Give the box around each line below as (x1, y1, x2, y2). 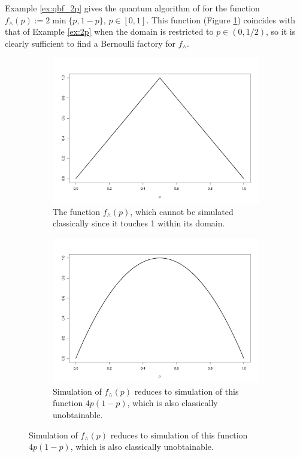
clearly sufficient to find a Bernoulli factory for (5, 37, 176, 49)
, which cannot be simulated (130, 205, 234, 217)
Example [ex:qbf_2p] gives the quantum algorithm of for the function (5, 2, 260, 14)
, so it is (266, 25, 296, 38)
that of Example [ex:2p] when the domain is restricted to (5, 25, 214, 38)
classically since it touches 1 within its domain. (53, 217, 225, 229)
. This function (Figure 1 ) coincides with (146, 13, 295, 26)
